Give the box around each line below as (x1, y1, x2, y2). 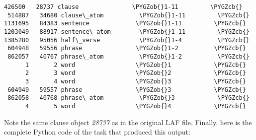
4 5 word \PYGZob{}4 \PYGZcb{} (25, 102, 246, 110)
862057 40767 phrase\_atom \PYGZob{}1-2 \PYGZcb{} (7, 53, 250, 60)
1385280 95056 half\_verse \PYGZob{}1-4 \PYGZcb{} (4, 36, 250, 44)
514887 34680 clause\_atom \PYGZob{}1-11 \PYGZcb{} (7, 11, 250, 19)
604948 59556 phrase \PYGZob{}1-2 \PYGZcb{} (7, 45, 246, 52)
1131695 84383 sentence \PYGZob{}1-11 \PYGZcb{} (4, 20, 246, 27)
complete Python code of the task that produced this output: (4, 127, 190, 137)
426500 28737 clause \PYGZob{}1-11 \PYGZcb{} (4, 3, 243, 10)
